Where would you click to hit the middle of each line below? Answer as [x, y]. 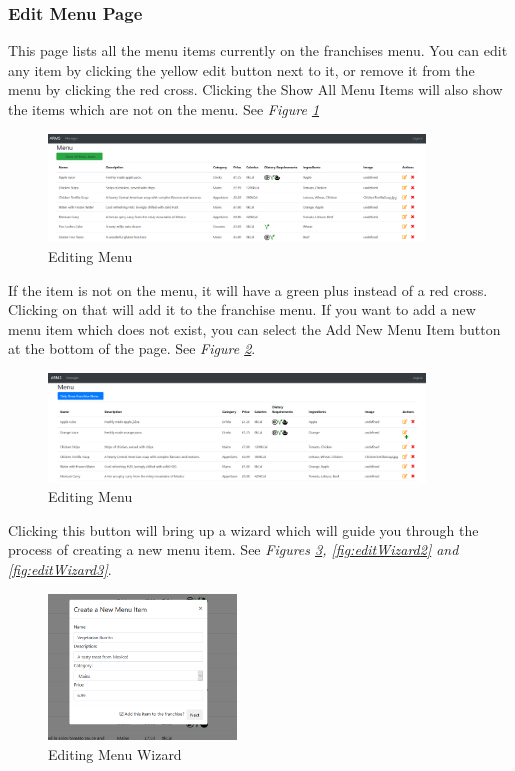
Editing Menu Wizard [115, 754]
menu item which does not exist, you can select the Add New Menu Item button [254, 328]
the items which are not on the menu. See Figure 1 [164, 109]
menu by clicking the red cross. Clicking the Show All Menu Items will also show [255, 89]
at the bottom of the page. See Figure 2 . [132, 348]
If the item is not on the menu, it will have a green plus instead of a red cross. [248, 289]
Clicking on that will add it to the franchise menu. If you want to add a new [242, 309]
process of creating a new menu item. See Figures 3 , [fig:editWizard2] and [233, 549]
